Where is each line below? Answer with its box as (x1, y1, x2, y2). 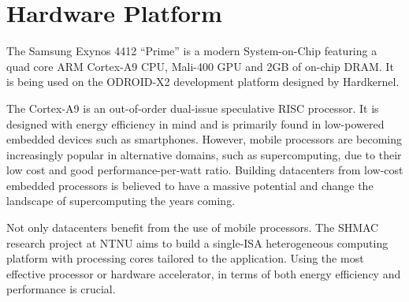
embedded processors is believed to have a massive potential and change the (6, 177, 374, 193)
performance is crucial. (6, 281, 116, 297)
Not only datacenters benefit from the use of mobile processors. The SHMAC (6, 219, 379, 236)
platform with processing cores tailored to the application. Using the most (6, 250, 364, 267)
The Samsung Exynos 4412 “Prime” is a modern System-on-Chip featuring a (6, 43, 377, 59)
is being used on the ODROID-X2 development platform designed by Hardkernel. (6, 73, 400, 90)
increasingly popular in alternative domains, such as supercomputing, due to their (6, 146, 402, 162)
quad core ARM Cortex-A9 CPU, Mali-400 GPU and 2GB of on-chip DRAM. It (6, 58, 394, 74)
